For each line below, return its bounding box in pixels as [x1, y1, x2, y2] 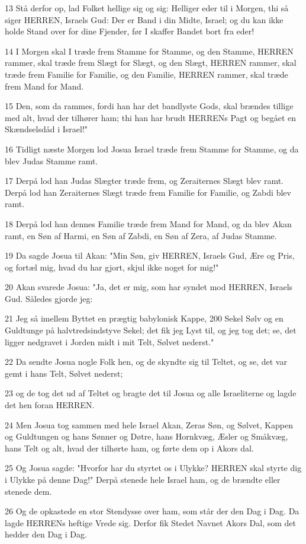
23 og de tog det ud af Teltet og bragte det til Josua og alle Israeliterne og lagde [5, 387, 297, 399]
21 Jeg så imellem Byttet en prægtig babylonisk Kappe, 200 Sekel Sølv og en [5, 312, 284, 325]
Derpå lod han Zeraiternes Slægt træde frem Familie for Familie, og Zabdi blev [5, 186, 291, 198]
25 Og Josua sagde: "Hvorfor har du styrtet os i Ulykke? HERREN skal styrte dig [5, 462, 302, 474]
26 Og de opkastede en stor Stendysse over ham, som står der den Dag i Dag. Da [5, 505, 299, 517]
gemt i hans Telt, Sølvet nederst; [5, 367, 123, 379]
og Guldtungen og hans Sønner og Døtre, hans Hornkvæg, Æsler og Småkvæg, [5, 430, 288, 443]
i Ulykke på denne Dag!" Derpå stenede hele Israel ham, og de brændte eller [5, 473, 281, 485]
